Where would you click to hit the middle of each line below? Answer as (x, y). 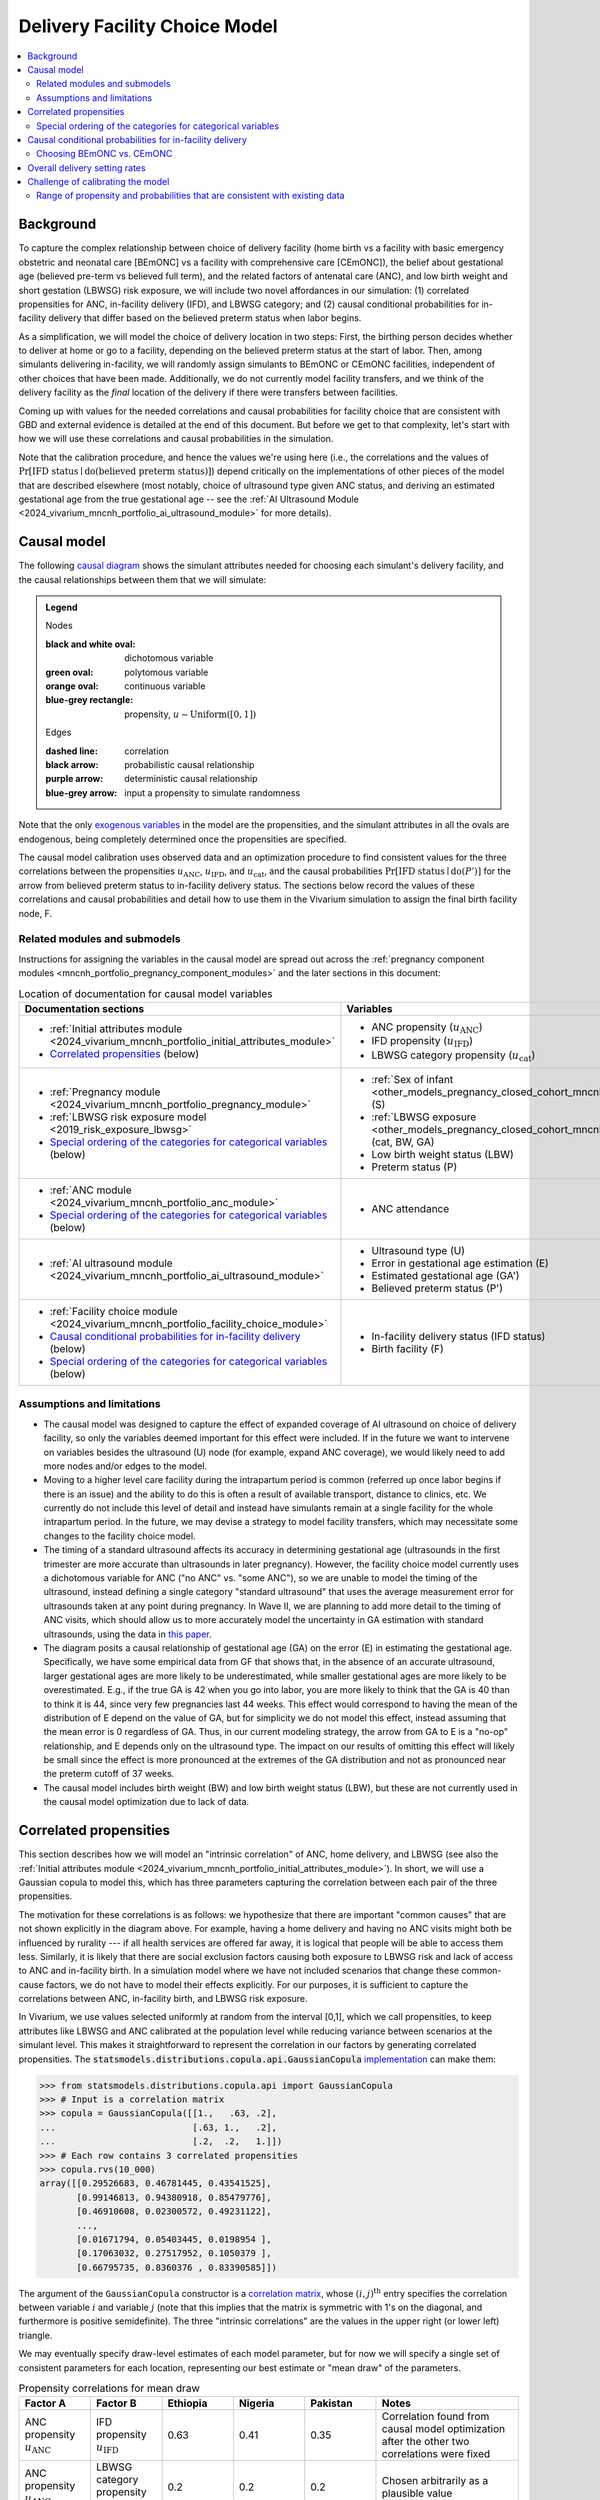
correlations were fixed (436, 2454)
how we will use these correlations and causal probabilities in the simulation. (176, 439)
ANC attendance (410, 1208)
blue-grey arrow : (81, 792)
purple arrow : (74, 779)
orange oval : (72, 686)
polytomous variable (166, 672)
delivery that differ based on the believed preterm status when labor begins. (205, 318)
